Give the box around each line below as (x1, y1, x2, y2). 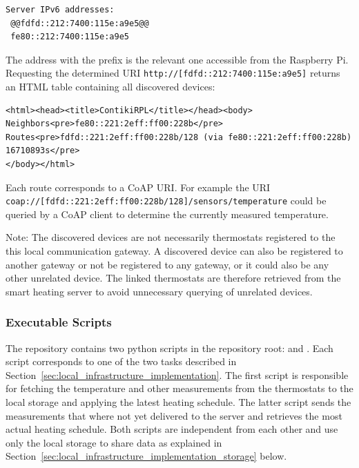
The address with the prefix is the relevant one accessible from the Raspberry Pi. (6, 52, 349, 66)
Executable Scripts (6, 313, 112, 331)
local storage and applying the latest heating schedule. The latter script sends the (6, 395, 351, 409)
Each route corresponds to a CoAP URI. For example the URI (6, 179, 271, 194)
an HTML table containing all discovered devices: (6, 79, 215, 94)
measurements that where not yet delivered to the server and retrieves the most (6, 408, 342, 422)
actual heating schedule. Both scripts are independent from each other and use (6, 422, 338, 436)
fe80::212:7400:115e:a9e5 (10, 32, 129, 42)
